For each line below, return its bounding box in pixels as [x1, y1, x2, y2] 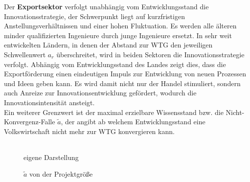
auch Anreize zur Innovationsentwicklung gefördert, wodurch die [4, 88, 197, 98]
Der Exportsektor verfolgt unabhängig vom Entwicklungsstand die [4, 1, 209, 11]
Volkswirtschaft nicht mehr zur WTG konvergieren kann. [4, 126, 175, 136]
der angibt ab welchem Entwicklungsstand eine [65, 116, 205, 127]
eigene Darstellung [23, 152, 79, 162]
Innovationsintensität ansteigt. [4, 97, 95, 107]
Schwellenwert [4, 49, 46, 59]
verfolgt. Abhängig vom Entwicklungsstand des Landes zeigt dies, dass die [4, 59, 226, 69]
